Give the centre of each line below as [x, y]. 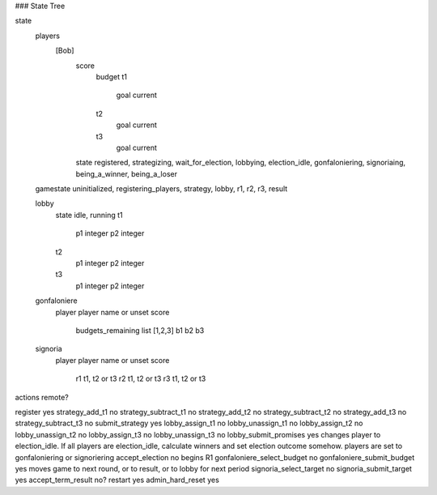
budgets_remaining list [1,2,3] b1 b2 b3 [140, 330]
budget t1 [111, 76]
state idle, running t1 [89, 215]
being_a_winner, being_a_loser [127, 173]
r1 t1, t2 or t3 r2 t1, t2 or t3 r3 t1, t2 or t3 [141, 379]
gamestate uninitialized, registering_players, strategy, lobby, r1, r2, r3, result [161, 189]
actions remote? [42, 397]
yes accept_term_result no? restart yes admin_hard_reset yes [117, 480]
